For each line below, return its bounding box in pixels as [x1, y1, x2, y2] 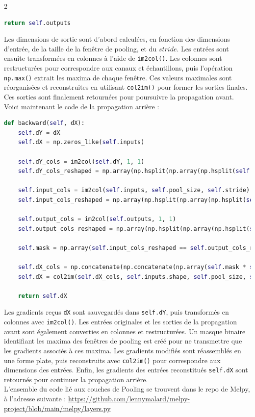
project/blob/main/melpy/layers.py [4, 403, 111, 413]
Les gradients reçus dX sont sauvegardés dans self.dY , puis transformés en [4, 307, 229, 317]
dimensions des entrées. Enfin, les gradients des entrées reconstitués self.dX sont [4, 365, 248, 375]
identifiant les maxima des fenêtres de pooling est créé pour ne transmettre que [4, 336, 242, 346]
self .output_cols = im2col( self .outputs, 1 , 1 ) [18, 216, 176, 223]
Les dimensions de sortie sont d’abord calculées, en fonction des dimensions [4, 34, 230, 44]
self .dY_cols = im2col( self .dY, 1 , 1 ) [18, 158, 145, 165]
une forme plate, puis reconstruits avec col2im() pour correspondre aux [4, 355, 221, 365]
